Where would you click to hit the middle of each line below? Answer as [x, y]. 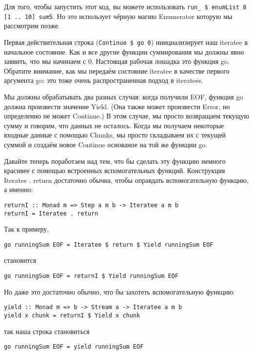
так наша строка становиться [47, 331]
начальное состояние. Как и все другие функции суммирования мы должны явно [124, 51]
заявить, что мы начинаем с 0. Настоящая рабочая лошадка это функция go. [117, 61]
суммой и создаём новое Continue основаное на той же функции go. [106, 144]
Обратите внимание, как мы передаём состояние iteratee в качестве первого [117, 70]
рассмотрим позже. [32, 26]
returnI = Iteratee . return [51, 213]
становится [20, 260]
